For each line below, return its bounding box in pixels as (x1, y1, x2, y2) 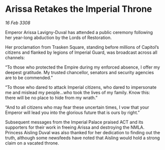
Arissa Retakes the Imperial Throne (5, 3, 152, 15)
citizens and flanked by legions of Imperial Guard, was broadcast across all (5, 49, 158, 55)
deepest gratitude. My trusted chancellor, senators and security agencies (5, 69, 154, 75)
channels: (5, 54, 25, 60)
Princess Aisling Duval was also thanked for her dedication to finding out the (5, 129, 160, 135)
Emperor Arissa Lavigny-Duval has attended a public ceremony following (5, 29, 153, 35)
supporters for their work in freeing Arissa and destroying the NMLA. (5, 124, 145, 130)
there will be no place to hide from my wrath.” (5, 95, 98, 101)
